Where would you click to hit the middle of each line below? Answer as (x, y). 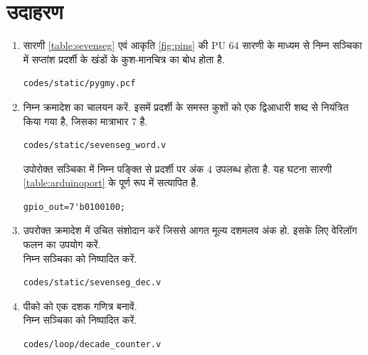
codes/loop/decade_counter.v (92, 345)
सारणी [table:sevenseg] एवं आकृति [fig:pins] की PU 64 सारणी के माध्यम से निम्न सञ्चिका (193, 45)
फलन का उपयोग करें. (62, 244)
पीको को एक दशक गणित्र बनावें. (80, 306)
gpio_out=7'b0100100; (74, 207)
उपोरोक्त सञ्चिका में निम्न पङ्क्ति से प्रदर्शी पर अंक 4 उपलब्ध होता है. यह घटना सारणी (177, 168)
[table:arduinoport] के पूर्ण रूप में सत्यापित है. (111, 182)
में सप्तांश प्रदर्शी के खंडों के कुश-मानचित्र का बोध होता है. (124, 59)
